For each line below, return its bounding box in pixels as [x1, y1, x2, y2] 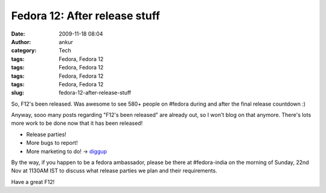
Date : [11, 30, 25, 37]
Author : [11, 38, 31, 45]
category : [11, 47, 37, 54]
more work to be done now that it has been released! [11, 119, 143, 127]
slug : [11, 89, 24, 96]
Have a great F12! [11, 178, 55, 185]
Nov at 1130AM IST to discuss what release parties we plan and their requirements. [11, 167, 217, 174]
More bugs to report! [26, 139, 78, 147]
